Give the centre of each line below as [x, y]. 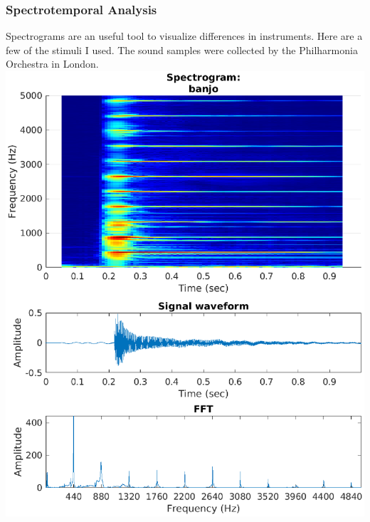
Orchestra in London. [52, 64]
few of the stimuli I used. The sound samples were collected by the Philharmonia [182, 49]
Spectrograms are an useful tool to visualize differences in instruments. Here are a [184, 36]
